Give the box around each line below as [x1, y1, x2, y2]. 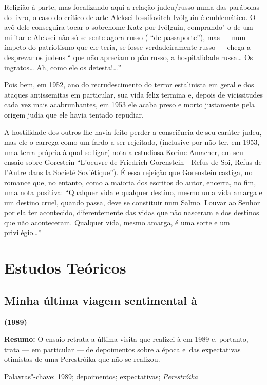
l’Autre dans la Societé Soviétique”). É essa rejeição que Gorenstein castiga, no [4, 166, 253, 177]
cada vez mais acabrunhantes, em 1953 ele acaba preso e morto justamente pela [4, 99, 255, 110]
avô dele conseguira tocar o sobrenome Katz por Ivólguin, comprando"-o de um [4, 22, 253, 32]
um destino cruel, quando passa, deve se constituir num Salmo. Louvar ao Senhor [4, 197, 260, 207]
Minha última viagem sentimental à [4, 292, 197, 308]
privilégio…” [4, 227, 42, 238]
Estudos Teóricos [4, 257, 126, 278]
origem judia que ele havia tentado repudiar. [4, 109, 144, 120]
